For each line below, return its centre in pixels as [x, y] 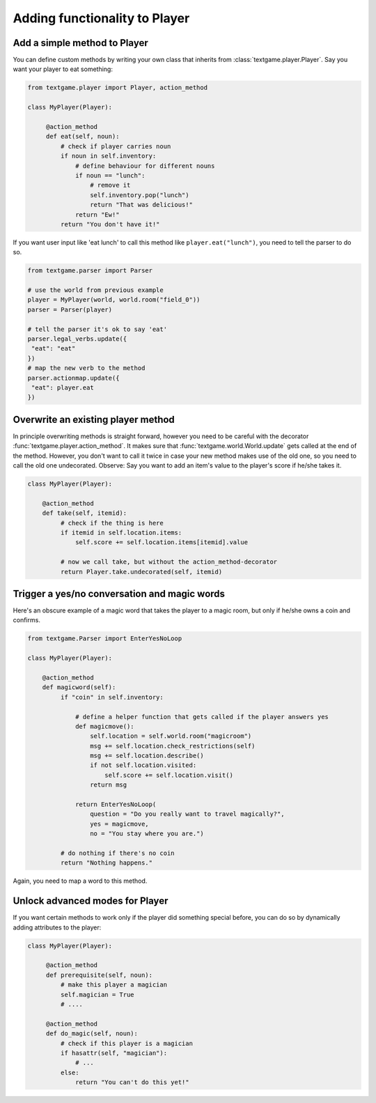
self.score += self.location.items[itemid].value [162, 542]
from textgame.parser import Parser [90, 271]
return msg [108, 785]
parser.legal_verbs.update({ [77, 339]
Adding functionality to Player [101, 18]
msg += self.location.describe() [147, 756]
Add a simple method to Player [81, 43]
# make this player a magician [113, 985]
